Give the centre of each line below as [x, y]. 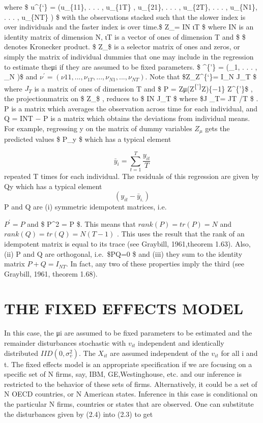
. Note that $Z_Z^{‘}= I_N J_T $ [201, 77]
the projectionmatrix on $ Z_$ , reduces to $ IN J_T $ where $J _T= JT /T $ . [131, 98]
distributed [21, 353]
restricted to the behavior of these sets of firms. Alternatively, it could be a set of [131, 384]
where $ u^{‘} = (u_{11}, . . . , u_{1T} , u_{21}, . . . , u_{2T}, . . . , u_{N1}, [131, 7]
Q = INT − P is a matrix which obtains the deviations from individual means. [127, 118]
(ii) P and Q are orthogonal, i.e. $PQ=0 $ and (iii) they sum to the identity [123, 253]
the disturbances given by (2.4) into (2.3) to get [79, 414]
